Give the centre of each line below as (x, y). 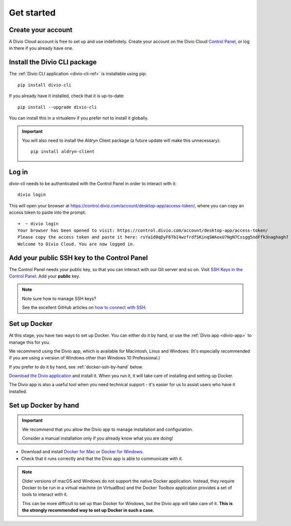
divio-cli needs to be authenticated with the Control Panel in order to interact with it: (93, 184)
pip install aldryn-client (63, 152)
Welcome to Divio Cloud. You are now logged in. (76, 244)
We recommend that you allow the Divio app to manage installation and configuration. (108, 429)
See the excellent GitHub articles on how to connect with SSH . (84, 307)
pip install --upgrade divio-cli (57, 107)
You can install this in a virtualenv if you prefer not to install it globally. (79, 118)
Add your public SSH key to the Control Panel (78, 258)
